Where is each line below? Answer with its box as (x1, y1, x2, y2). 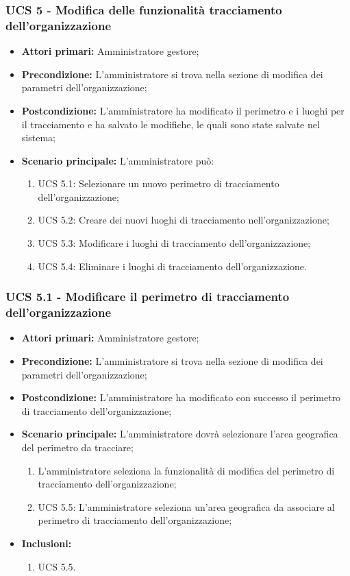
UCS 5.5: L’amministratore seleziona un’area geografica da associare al (38, 499, 335, 514)
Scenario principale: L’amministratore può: (21, 153, 214, 167)
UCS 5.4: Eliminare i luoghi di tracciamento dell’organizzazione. (38, 259, 307, 273)
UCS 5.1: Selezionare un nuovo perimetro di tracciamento (38, 176, 279, 191)
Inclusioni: (21, 536, 72, 550)
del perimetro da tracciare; (21, 440, 134, 454)
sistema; (21, 130, 55, 145)
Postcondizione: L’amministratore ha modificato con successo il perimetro (21, 390, 341, 405)
